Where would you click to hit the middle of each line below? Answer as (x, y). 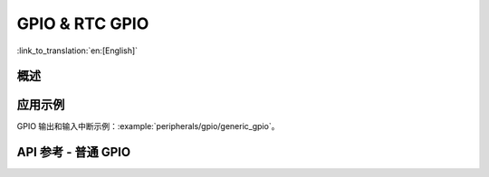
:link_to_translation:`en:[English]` (77, 51)
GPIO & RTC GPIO (83, 23)
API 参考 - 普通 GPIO (74, 152)
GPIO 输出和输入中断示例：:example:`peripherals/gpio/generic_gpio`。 (148, 126)
